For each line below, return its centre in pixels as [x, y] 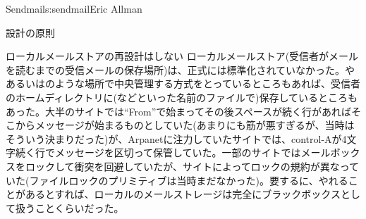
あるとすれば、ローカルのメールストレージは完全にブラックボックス [183, 194]
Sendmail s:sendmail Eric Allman [74, 8]
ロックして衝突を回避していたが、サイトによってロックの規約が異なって [192, 166]
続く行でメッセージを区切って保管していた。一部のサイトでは [158, 152]
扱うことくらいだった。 [69, 207]
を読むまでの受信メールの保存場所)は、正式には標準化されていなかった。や [181, 69]
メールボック [330, 152]
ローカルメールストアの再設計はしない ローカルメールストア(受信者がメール [182, 56]
